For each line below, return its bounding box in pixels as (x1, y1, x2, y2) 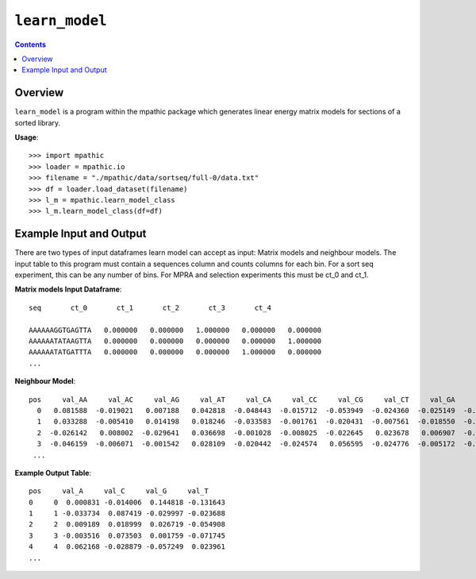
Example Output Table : (14, 468, 91, 477)
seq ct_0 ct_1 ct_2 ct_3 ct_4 (29, 303, 271, 312)
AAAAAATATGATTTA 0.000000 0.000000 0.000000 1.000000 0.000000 (29, 348, 322, 357)
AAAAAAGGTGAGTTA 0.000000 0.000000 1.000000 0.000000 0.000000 (29, 326, 322, 334)
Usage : (14, 133, 39, 142)
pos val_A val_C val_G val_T (29, 487, 209, 496)
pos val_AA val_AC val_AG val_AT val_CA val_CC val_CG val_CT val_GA (29, 395, 455, 404)
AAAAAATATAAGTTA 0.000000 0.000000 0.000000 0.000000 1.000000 (29, 337, 322, 345)
